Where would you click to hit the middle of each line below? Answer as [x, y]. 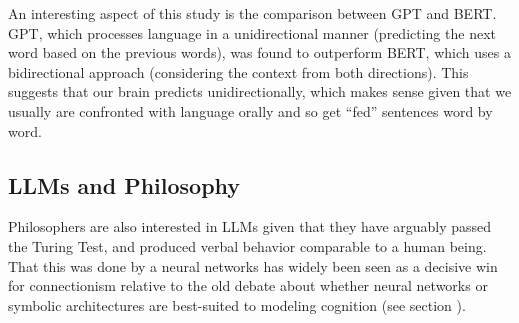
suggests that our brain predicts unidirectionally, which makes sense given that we [260, 91]
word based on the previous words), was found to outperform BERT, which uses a [259, 52]
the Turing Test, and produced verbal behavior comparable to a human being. [247, 245]
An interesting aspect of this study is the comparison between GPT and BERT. [252, 13]
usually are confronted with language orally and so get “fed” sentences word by [250, 110]
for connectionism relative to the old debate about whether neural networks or [248, 285]
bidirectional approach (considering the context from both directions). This [238, 71]
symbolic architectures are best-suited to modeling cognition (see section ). [237, 304]
